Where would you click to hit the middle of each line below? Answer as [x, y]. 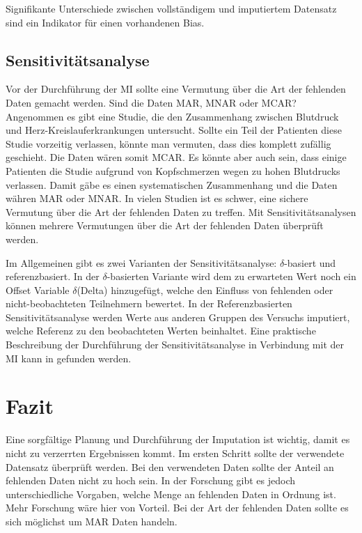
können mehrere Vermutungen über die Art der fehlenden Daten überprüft [165, 225]
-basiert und [310, 262]
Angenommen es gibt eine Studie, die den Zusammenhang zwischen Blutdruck [172, 116]
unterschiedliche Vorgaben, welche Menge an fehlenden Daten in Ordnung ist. [171, 494]
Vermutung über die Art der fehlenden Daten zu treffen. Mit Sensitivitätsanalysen [181, 211]
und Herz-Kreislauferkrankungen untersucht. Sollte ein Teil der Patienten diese [174, 130]
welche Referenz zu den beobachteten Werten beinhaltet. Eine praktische [161, 331]
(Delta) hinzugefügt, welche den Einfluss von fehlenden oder [205, 289]
